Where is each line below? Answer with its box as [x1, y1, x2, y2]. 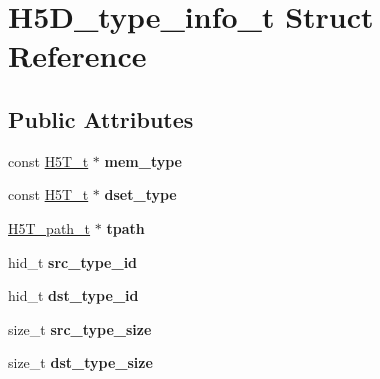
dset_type [104, 184, 177, 205]
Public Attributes [8, 103, 194, 134]
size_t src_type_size [8, 318, 152, 339]
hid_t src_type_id [8, 251, 138, 272]
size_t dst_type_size [8, 352, 153, 373]
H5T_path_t [8, 217, 91, 238]
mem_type [104, 150, 182, 171]
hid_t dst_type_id [8, 285, 139, 306]
